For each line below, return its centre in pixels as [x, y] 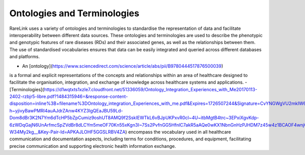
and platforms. [25, 57]
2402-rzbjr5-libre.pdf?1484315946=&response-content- [69, 97]
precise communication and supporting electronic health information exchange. [93, 146]
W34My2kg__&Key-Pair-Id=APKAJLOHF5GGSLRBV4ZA [67, 132]
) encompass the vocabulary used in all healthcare [178, 132]
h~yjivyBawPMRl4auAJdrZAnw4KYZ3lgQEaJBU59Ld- [66, 110]
